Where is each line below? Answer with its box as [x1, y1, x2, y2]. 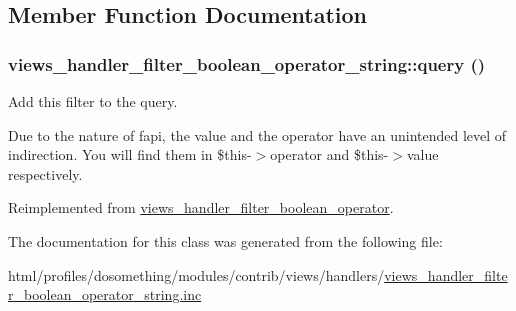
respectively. [8, 163, 83, 184]
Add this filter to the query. [8, 91, 178, 111]
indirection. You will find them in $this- [8, 144, 252, 165]
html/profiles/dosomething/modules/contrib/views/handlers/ [8, 264, 385, 285]
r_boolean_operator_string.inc [8, 284, 202, 305]
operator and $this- [270, 144, 389, 165]
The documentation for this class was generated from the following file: [8, 230, 443, 251]
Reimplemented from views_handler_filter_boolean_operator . [8, 197, 394, 218]
